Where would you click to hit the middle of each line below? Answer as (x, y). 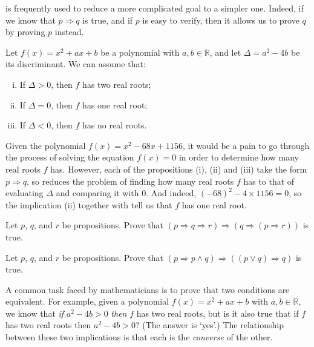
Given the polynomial (46, 145)
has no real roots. (115, 125)
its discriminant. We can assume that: (76, 64)
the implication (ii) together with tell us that (89, 204)
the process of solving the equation (70, 157)
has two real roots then (48, 325)
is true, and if (108, 20)
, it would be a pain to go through (246, 145)
